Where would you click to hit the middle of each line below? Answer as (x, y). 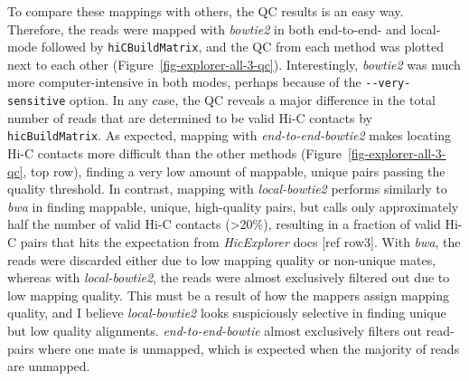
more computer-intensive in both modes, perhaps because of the (184, 82)
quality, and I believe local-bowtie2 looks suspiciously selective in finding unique (227, 313)
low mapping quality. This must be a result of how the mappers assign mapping (228, 295)
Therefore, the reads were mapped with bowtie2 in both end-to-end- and (207, 29)
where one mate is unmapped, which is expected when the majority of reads (249, 348)
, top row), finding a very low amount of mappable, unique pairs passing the (234, 171)
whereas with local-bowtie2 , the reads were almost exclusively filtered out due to (229, 277)
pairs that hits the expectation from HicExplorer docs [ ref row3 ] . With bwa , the (240, 241)
